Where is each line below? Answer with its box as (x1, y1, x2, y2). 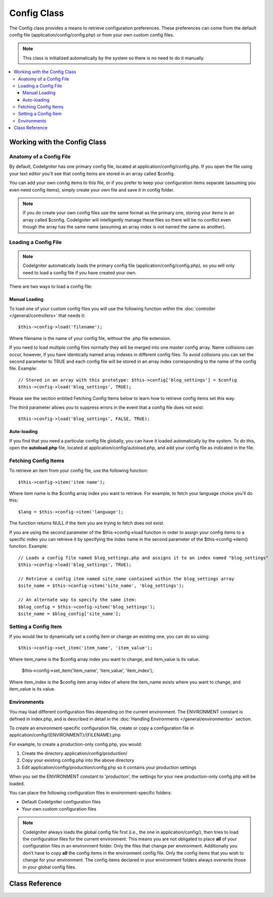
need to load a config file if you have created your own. (22, 269, 137, 275)
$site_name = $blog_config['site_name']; (18, 610, 121, 616)
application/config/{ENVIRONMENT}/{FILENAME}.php (9, 732, 121, 738)
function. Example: (9, 543, 48, 549)
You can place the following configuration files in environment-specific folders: (9, 790, 172, 796)
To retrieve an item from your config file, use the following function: (9, 467, 148, 473)
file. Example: (9, 365, 37, 371)
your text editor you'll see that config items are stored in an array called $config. (9, 170, 175, 176)
